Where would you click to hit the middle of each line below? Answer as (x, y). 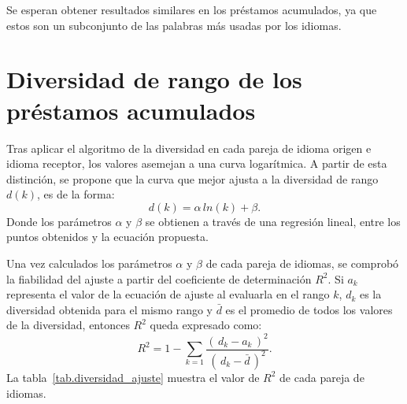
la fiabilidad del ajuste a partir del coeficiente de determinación (159, 278)
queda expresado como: (206, 325)
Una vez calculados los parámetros (89, 263)
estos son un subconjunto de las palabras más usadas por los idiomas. (174, 25)
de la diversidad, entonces (68, 325)
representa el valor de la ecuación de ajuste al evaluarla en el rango (168, 294)
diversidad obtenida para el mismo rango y (110, 309)
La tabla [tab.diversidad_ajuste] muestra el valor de (133, 377)
